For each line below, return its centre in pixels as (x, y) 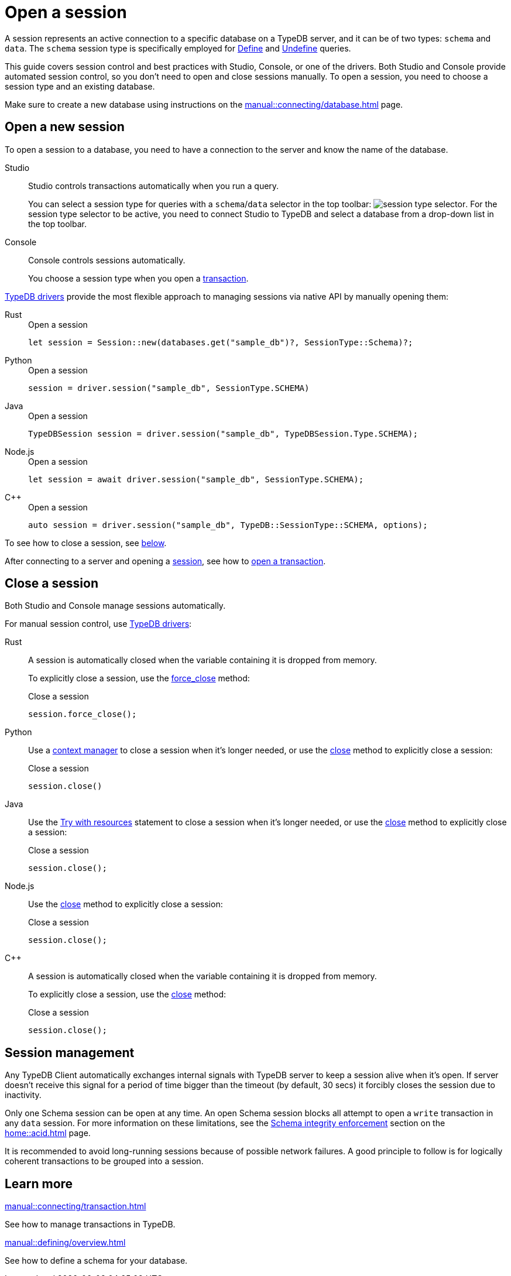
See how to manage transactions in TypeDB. (90, 1224)
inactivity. (23, 1095)
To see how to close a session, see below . (86, 543)
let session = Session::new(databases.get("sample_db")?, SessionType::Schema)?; (221, 342)
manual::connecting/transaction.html (76, 1206)
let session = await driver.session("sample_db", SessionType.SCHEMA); (196, 479)
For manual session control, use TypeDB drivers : (98, 624)
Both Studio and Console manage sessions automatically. (115, 606)
